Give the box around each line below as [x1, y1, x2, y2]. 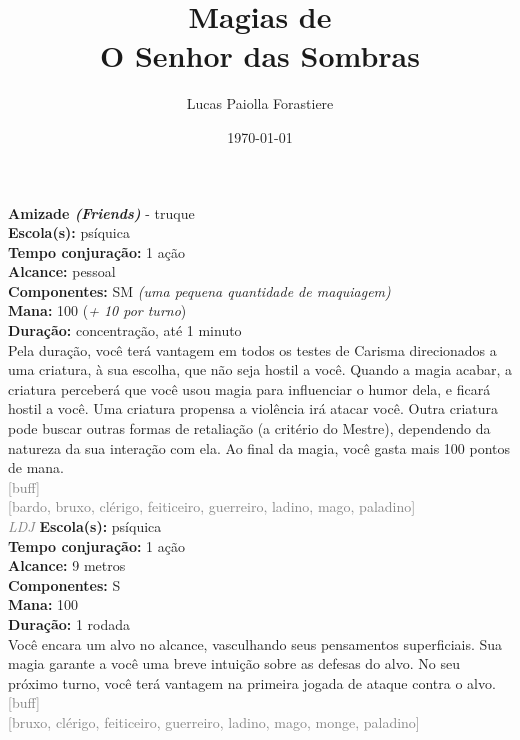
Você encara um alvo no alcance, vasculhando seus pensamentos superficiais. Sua [8, 633, 503, 654]
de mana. [8, 457, 64, 478]
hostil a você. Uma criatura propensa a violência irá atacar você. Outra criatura [8, 398, 499, 419]
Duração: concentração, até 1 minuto [8, 320, 242, 341]
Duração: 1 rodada [8, 613, 131, 634]
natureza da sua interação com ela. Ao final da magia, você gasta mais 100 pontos [8, 437, 510, 458]
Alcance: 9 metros [8, 555, 126, 576]
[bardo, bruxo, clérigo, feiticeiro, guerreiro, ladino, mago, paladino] [8, 496, 416, 517]
